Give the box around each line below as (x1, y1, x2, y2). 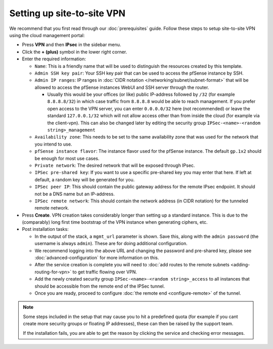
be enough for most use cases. (34, 155, 100, 161)
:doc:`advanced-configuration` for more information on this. (34, 255, 159, 261)
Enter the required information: (22, 56, 86, 62)
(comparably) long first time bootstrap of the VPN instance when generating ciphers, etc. (22, 219, 208, 225)
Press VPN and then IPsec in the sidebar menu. (22, 42, 121, 48)
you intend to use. (34, 141, 72, 147)
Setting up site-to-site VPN (9, 8, 126, 19)
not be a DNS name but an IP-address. (34, 191, 115, 197)
